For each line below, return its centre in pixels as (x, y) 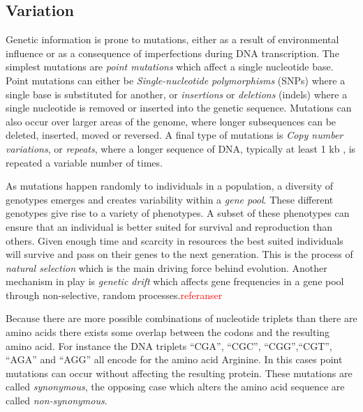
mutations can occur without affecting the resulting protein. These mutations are (179, 373)
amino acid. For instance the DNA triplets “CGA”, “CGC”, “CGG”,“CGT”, (169, 345)
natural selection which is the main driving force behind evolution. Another (166, 267)
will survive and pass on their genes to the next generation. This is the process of (179, 254)
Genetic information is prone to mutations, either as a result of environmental (172, 39)
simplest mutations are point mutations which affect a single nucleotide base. (170, 67)
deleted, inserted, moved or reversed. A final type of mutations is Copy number (175, 135)
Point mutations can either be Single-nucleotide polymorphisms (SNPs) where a (176, 80)
